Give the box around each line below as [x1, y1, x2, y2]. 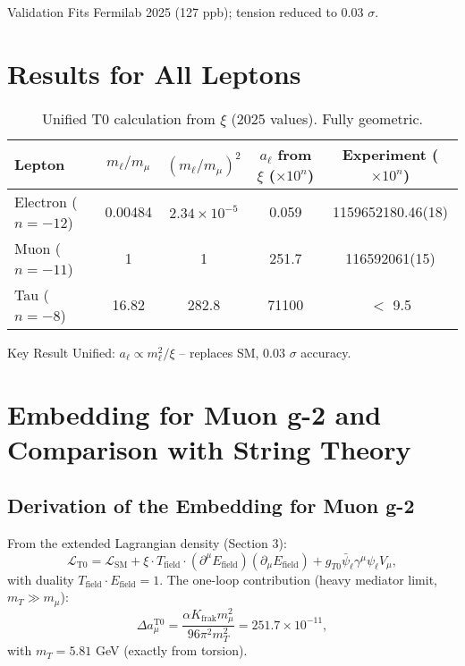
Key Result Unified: [7, 342, 115, 361]
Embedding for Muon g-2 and [7, 395, 382, 432]
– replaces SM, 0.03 [179, 342, 285, 361]
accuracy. [300, 342, 351, 361]
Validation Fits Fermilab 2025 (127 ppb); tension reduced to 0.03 [7, 3, 364, 21]
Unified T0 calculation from [41, 107, 216, 129]
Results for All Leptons [7, 55, 301, 91]
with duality [7, 569, 74, 588]
